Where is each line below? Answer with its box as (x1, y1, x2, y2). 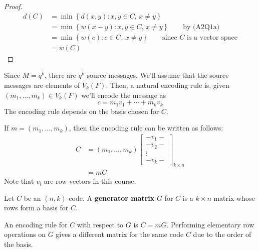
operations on (4, 229, 46, 239)
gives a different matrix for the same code (56, 229, 184, 239)
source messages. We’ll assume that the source (87, 70, 229, 80)
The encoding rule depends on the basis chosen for (4, 105, 159, 116)
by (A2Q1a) (183, 23, 220, 31)
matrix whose (213, 192, 255, 203)
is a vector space (187, 34, 237, 41)
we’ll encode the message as (81, 89, 166, 100)
